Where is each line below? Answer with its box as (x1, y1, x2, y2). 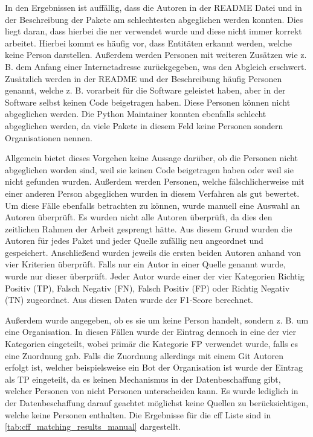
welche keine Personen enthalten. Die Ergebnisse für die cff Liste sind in (5, 408, 271, 421)
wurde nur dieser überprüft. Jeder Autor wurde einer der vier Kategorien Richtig (5, 270, 305, 282)
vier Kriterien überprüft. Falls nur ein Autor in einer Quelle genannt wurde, (5, 258, 286, 270)
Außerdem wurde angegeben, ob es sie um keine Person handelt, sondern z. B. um (5, 313, 309, 326)
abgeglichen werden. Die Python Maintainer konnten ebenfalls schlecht (5, 107, 266, 120)
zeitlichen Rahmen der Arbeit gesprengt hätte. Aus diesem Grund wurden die (5, 222, 292, 235)
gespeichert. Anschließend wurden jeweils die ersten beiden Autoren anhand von (5, 246, 302, 258)
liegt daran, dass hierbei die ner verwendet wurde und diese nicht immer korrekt (5, 25, 302, 37)
